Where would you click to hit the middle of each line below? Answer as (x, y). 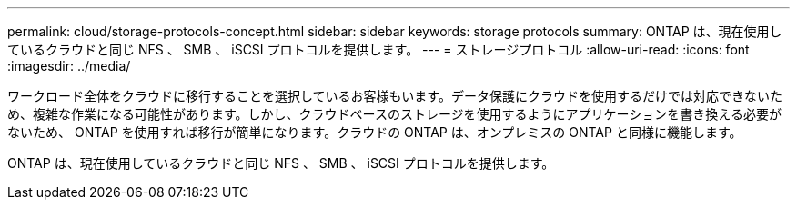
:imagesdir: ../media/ (69, 66)
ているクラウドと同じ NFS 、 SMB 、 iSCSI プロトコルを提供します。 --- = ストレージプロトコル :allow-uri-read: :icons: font (378, 49)
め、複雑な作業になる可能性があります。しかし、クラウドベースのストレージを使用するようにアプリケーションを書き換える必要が (394, 114)
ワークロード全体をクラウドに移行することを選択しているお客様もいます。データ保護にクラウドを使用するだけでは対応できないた (395, 96)
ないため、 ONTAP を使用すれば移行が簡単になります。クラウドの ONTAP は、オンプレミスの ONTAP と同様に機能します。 (375, 132)
